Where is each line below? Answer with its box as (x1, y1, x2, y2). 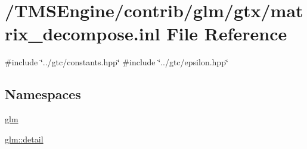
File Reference (166, 21, 287, 46)
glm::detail (5, 132, 44, 145)
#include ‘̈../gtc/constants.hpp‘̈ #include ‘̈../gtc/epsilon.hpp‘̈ (5, 56, 228, 68)
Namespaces (5, 85, 81, 103)
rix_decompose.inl (5, 21, 160, 46)
